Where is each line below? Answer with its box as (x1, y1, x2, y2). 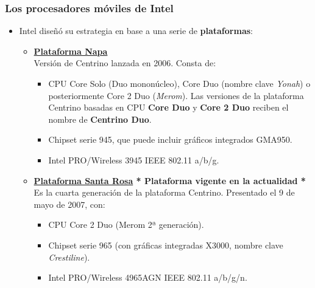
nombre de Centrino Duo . (48, 112, 152, 125)
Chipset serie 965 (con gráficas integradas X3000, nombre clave (48, 238, 283, 251)
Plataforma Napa (34, 44, 108, 57)
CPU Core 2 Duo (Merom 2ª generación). (48, 218, 204, 231)
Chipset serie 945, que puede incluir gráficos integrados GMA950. (48, 133, 292, 146)
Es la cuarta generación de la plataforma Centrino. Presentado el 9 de (34, 186, 295, 199)
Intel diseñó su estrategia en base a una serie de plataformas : (19, 24, 253, 37)
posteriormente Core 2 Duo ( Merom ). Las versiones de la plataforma (48, 89, 304, 101)
